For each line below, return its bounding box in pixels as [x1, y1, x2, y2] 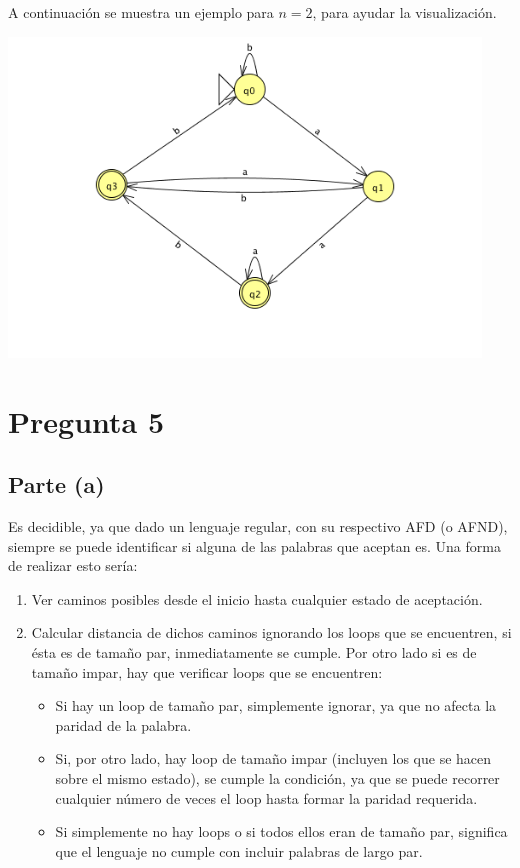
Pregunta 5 [8, 400, 165, 441]
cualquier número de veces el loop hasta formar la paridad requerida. [55, 787, 478, 808]
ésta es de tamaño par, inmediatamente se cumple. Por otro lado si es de [31, 641, 477, 662]
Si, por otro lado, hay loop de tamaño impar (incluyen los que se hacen [55, 748, 492, 769]
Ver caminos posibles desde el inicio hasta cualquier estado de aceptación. [31, 588, 483, 609]
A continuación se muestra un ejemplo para [8, 2, 274, 22]
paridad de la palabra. [55, 714, 192, 735]
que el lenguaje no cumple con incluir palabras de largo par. [55, 840, 423, 861]
